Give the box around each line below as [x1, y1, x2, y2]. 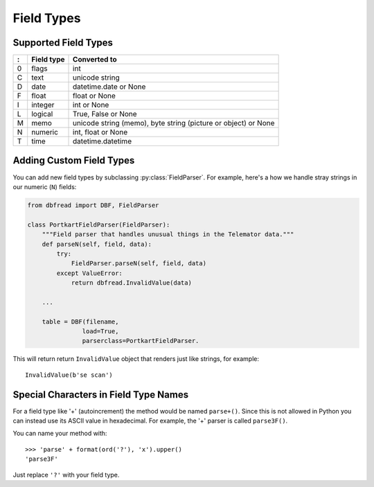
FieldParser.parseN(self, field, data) [71, 260, 207, 267]
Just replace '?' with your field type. [12, 470, 120, 479]
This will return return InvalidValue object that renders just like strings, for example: [12, 355, 260, 363]
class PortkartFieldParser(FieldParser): [27, 220, 170, 229]
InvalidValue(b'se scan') [25, 371, 114, 379]
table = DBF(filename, [42, 317, 119, 326]
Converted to [73, 55, 117, 64]
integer [31, 100, 55, 110]
